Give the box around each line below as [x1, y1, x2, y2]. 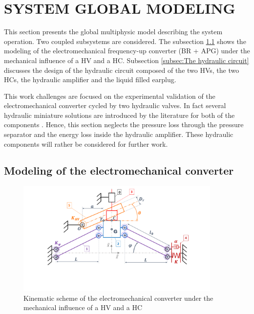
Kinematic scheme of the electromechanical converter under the [23, 292, 213, 303]
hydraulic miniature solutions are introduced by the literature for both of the [4, 110, 235, 120]
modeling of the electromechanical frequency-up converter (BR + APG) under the [4, 45, 250, 56]
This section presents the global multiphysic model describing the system [4, 26, 223, 37]
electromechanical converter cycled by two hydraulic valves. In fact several [4, 100, 226, 111]
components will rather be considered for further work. [4, 138, 168, 149]
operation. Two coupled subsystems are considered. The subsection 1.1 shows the [4, 36, 246, 46]
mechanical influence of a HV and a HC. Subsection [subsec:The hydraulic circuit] [4, 55, 249, 65]
